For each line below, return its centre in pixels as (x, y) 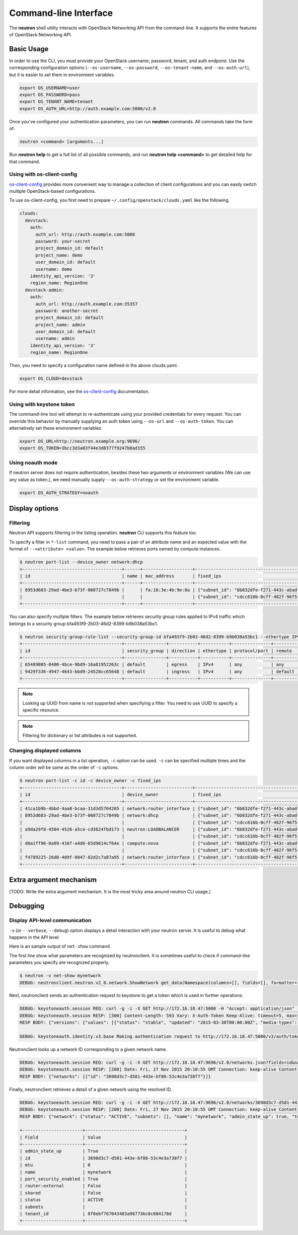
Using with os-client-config (43, 174)
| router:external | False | (104, 1186)
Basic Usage (29, 49)
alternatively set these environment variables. (56, 428)
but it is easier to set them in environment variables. (62, 75)
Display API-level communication (50, 921)
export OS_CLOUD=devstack (51, 379)
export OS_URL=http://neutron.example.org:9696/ (80, 441)
